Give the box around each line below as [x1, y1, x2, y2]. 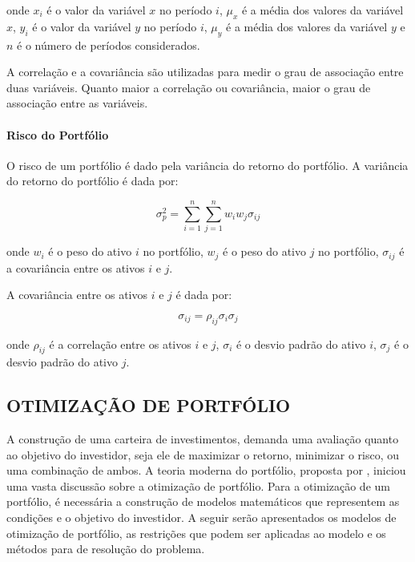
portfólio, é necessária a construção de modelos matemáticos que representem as [6, 493, 400, 510]
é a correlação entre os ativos [49, 335, 191, 352]
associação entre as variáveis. [6, 95, 148, 111]
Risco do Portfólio [6, 126, 109, 143]
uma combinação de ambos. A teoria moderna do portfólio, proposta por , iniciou [6, 462, 406, 479]
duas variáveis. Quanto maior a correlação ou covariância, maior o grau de [6, 79, 371, 95]
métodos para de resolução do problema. [6, 540, 205, 557]
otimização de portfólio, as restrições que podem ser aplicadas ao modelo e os [6, 524, 386, 541]
